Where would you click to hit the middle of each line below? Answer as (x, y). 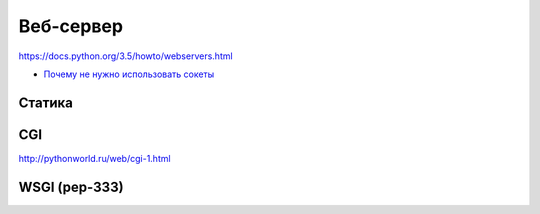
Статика (46, 102)
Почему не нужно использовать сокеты (129, 74)
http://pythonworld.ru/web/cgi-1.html (94, 158)
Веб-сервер (71, 26)
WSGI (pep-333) (71, 186)
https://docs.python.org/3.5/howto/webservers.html (126, 56)
